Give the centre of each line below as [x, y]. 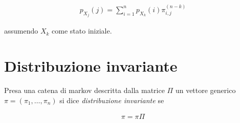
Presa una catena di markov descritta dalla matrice [84, 90]
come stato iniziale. [82, 31]
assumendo [21, 31]
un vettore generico [205, 90]
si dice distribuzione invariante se [112, 100]
